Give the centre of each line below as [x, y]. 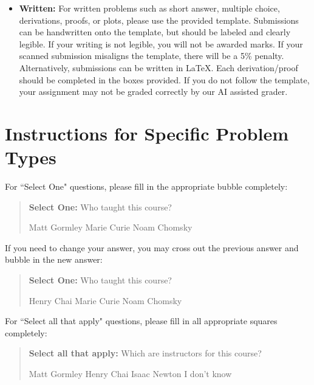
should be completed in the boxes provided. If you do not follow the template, [164, 79]
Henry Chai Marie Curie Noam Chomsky [105, 300]
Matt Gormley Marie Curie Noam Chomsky [111, 227]
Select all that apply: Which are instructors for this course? [145, 353]
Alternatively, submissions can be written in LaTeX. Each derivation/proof [159, 67]
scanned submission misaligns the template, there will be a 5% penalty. [152, 56]
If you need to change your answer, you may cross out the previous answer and [152, 247]
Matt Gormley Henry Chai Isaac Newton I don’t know [130, 373]
